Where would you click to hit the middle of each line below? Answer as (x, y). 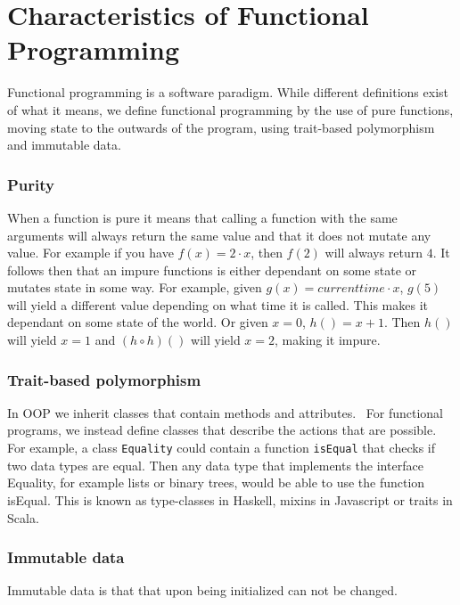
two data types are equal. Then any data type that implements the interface (215, 465)
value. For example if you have (90, 253)
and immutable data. (64, 145)
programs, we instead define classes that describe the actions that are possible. (222, 430)
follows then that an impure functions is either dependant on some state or (212, 270)
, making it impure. (328, 340)
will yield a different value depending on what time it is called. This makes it (218, 304)
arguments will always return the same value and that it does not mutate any (219, 235)
